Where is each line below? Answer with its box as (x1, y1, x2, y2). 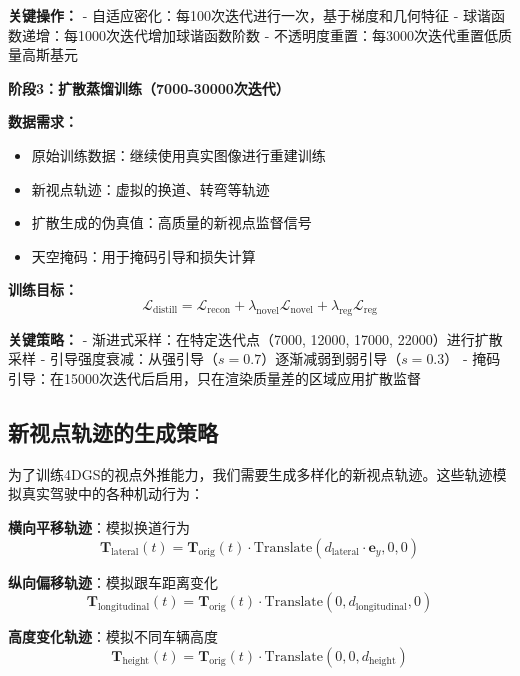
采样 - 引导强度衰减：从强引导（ (8, 348, 218, 369)
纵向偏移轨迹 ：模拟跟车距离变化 (8, 571, 218, 592)
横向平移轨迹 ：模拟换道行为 (8, 516, 190, 537)
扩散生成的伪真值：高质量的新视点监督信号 (31, 212, 312, 233)
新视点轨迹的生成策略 (8, 416, 218, 447)
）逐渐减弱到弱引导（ (261, 348, 402, 369)
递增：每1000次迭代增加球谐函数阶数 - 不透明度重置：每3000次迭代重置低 (21, 24, 498, 45)
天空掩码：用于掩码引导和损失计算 (31, 245, 256, 266)
